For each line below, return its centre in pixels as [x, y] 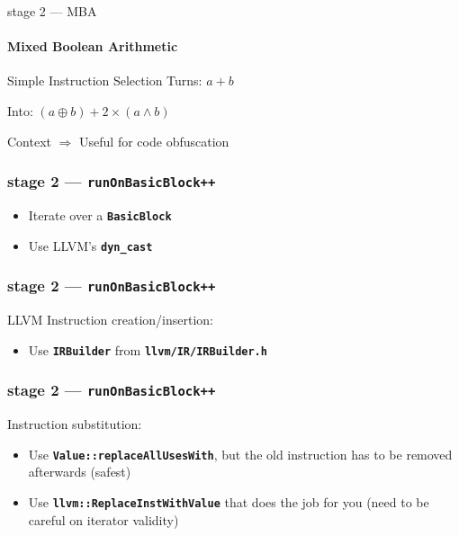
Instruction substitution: [75, 424]
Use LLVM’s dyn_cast [90, 245]
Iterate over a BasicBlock [100, 214]
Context [29, 141]
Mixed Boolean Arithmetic [93, 46]
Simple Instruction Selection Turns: [105, 80]
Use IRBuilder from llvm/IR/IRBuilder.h [148, 349]
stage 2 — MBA [52, 11]
